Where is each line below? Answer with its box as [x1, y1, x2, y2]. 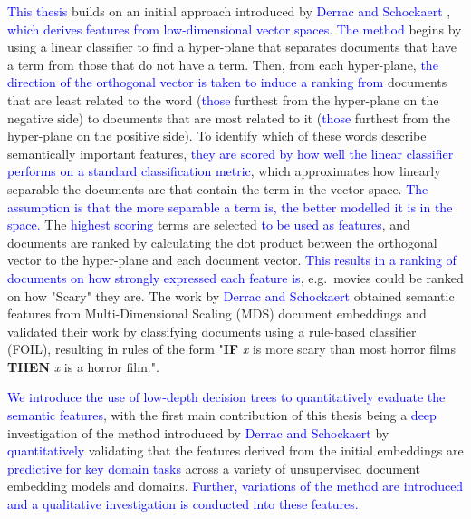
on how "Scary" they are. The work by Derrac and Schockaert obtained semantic [7, 286, 455, 305]
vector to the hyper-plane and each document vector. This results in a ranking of [7, 250, 457, 269]
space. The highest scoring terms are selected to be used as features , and [7, 215, 410, 234]
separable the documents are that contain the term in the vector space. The [7, 179, 428, 198]
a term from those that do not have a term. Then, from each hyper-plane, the [7, 54, 438, 73]
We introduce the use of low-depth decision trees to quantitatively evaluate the [7, 387, 446, 406]
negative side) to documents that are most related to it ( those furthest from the [7, 108, 450, 127]
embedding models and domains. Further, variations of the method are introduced [7, 476, 464, 495]
